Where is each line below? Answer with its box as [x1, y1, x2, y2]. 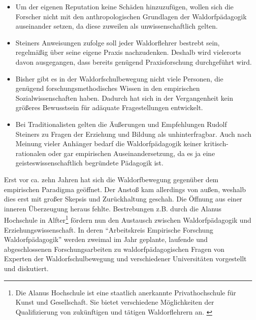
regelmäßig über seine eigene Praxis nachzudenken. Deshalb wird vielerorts [15, 47, 241, 57]
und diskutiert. [4, 263, 49, 273]
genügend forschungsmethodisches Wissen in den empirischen [15, 83, 200, 93]
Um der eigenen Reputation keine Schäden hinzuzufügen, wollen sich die [15, 1, 234, 11]
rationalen [15, 148, 46, 158]
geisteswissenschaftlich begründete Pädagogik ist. [15, 158, 163, 168]
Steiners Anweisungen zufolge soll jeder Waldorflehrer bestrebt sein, [15, 37, 220, 47]
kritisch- [203, 138, 228, 149]
